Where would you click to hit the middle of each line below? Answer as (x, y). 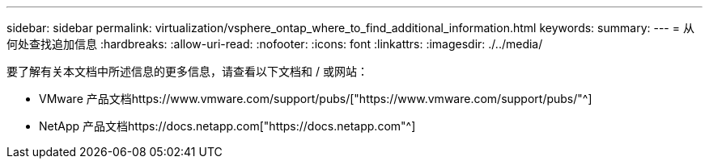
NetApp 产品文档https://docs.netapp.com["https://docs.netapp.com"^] (227, 126)
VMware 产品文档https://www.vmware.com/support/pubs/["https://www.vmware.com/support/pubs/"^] (316, 99)
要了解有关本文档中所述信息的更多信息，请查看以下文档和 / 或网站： (187, 71)
